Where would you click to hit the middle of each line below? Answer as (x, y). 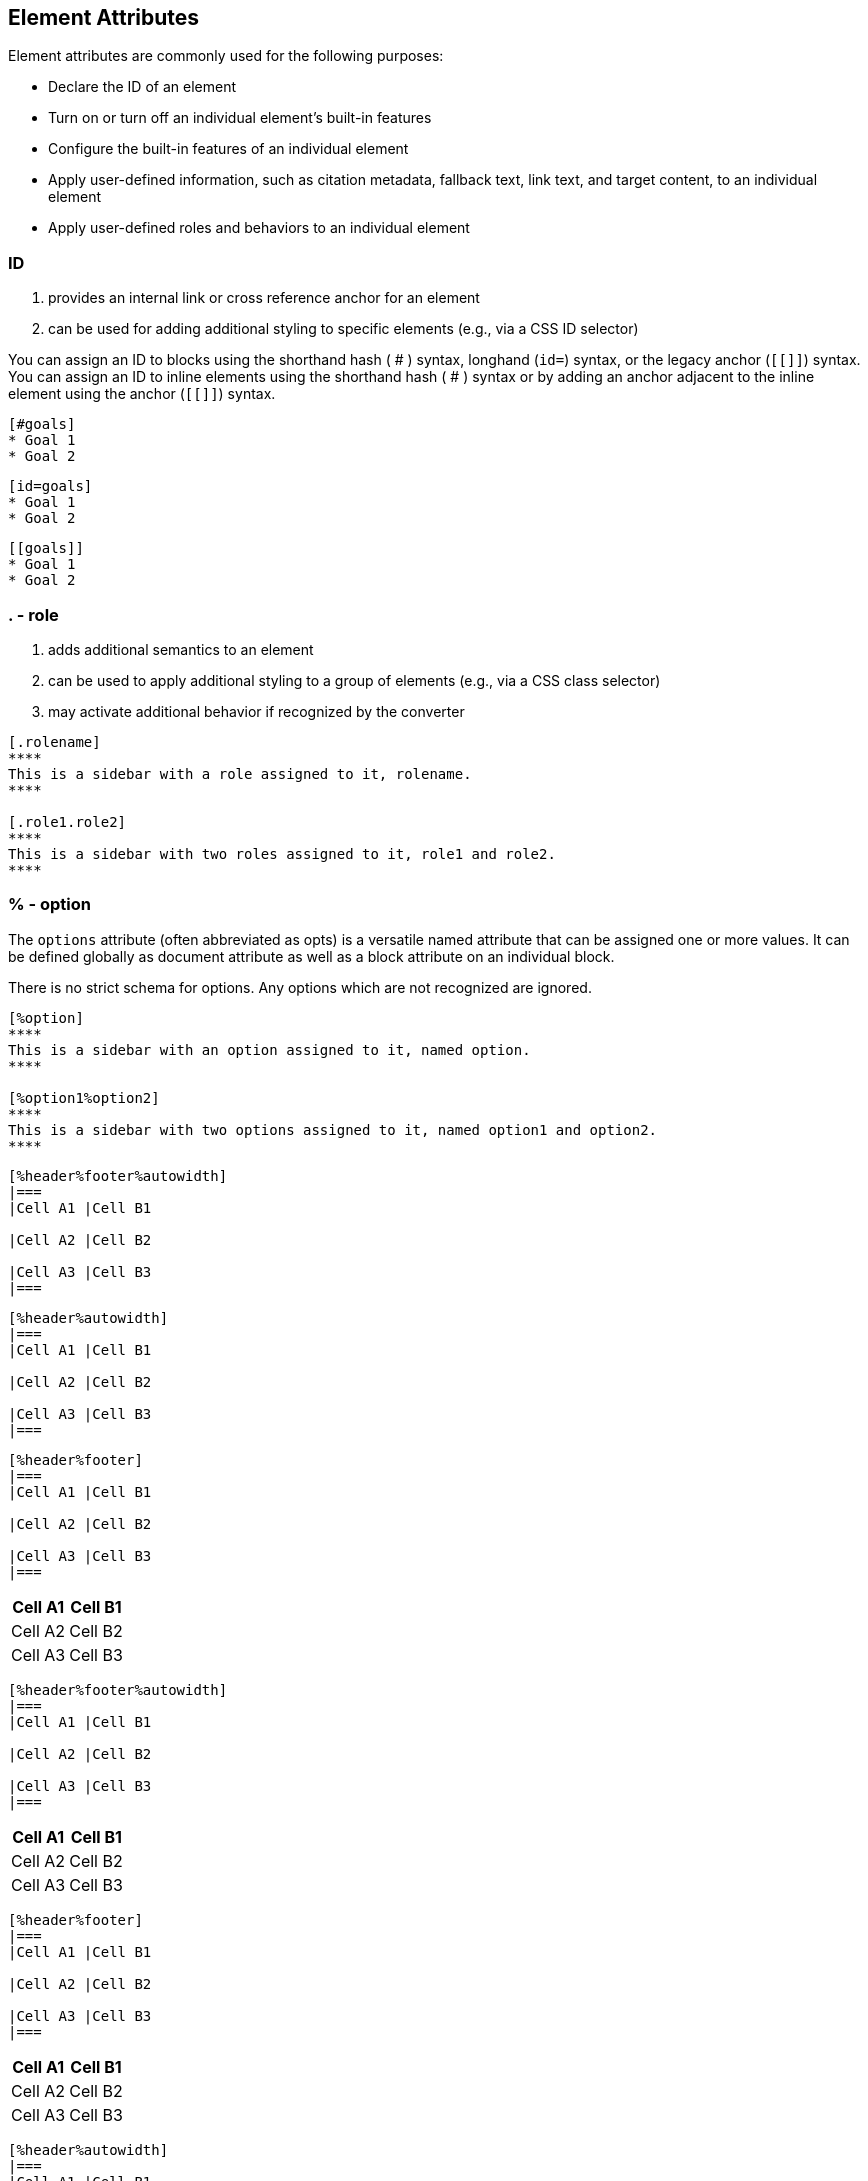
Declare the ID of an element (142, 87)
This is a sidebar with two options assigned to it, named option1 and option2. (333, 1129)
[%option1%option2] (84, 1097)
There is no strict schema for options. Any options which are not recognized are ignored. (300, 987)
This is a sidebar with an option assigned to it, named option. (269, 1049)
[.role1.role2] (67, 821)
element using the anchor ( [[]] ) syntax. (142, 394)
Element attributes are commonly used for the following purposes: (226, 56)
